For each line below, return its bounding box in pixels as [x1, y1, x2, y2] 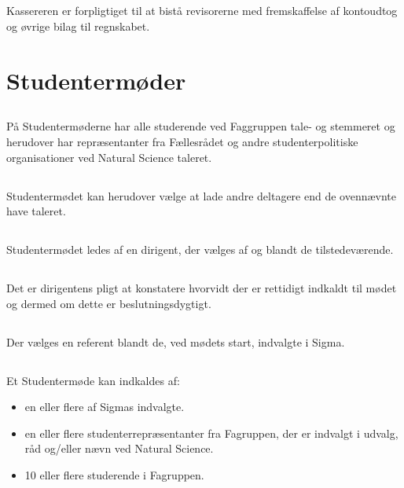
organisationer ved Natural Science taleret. [6, 149, 212, 165]
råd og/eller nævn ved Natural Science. [24, 440, 214, 457]
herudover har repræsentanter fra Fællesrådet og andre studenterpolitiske [6, 133, 358, 149]
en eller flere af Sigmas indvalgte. [24, 398, 185, 415]
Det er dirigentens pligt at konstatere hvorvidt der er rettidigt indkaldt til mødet [6, 280, 397, 296]
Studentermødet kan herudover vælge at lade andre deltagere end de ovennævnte [6, 187, 397, 204]
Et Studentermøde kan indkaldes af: [6, 372, 180, 388]
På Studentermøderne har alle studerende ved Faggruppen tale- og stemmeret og [6, 118, 395, 134]
